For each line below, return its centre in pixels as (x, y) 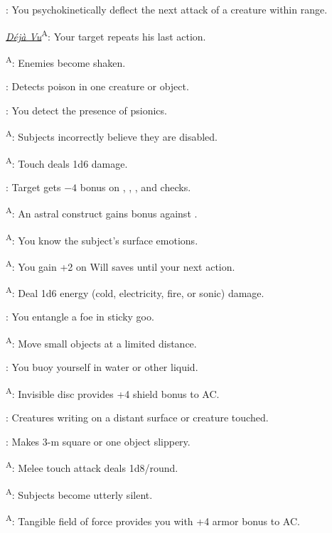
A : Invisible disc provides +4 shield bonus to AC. (113, 392)
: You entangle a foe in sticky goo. (80, 317)
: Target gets (33, 187)
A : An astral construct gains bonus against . (102, 212)
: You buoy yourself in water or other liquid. (102, 367)
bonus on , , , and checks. (135, 187)
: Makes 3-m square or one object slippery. (98, 441)
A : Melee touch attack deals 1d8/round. (92, 467)
